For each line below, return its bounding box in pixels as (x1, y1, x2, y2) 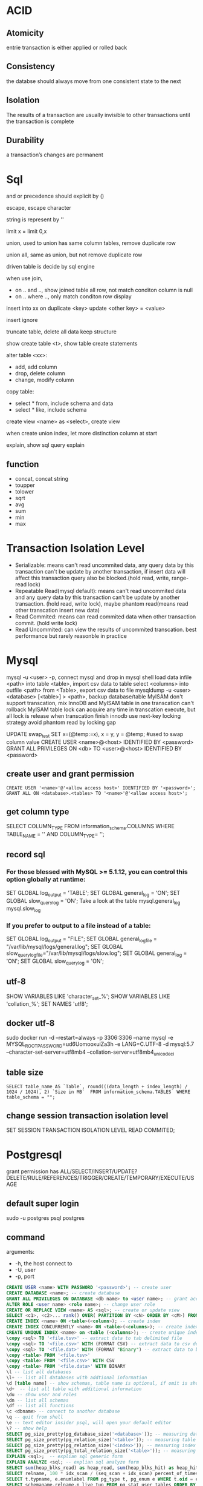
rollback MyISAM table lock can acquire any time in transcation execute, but (6, 706, 196, 713)
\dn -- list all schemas (6, 1397, 69, 1404)
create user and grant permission (6, 769, 135, 779)
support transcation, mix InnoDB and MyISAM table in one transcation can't (6, 700, 195, 707)
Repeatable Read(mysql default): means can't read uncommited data (14, 587, 187, 595)
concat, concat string (14, 475, 68, 483)
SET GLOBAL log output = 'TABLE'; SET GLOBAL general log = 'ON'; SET (6, 889, 181, 898)
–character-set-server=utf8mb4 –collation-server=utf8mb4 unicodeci (6, 1048, 175, 1057)
